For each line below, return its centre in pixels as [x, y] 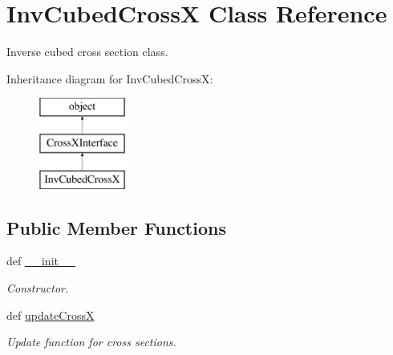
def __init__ [41, 261]
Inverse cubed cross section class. [87, 52]
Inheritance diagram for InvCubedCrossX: [110, 78]
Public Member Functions [116, 227]
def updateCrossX [51, 315]
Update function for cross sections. [91, 342]
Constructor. [38, 288]
